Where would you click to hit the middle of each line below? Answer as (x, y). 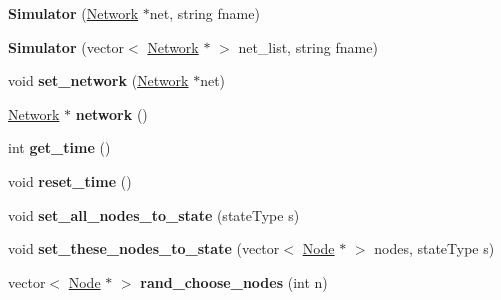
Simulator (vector (66, 46)
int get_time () (59, 147)
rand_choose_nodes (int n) (234, 281)
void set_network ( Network (98, 80)
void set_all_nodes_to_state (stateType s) (154, 214)
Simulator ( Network (73, 13)
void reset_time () (70, 180)
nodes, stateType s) (434, 248)
